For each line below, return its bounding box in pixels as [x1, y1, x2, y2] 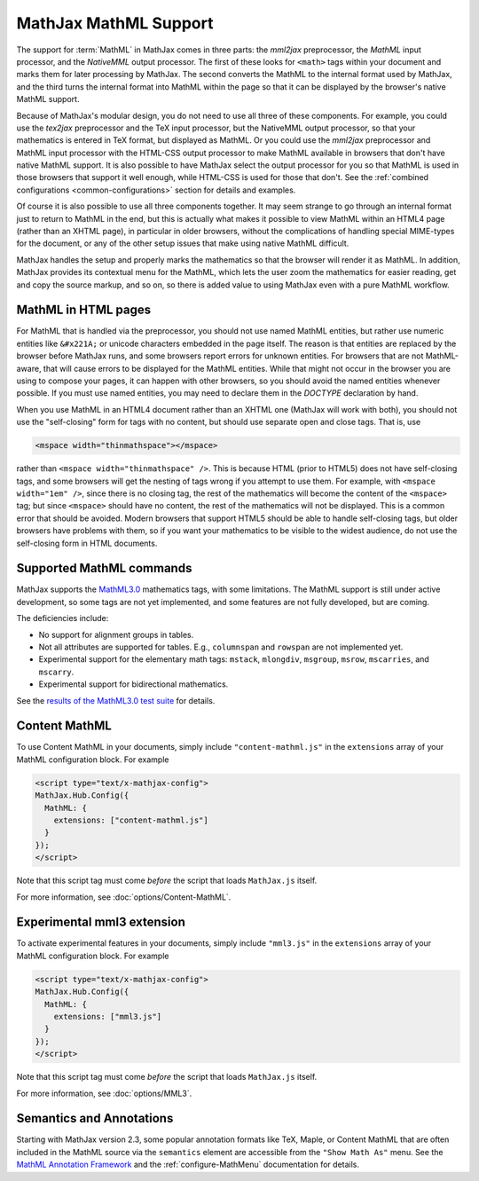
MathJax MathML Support [16, 13, 214, 33]
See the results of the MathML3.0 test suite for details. [16, 695, 216, 705]
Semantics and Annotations [16, 1111, 174, 1126]
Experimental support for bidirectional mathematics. [38, 679, 229, 689]
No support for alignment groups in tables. [38, 629, 194, 640]
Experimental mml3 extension [16, 915, 186, 930]
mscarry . [38, 666, 75, 677]
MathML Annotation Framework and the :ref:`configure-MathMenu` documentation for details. [16, 1159, 359, 1170]
